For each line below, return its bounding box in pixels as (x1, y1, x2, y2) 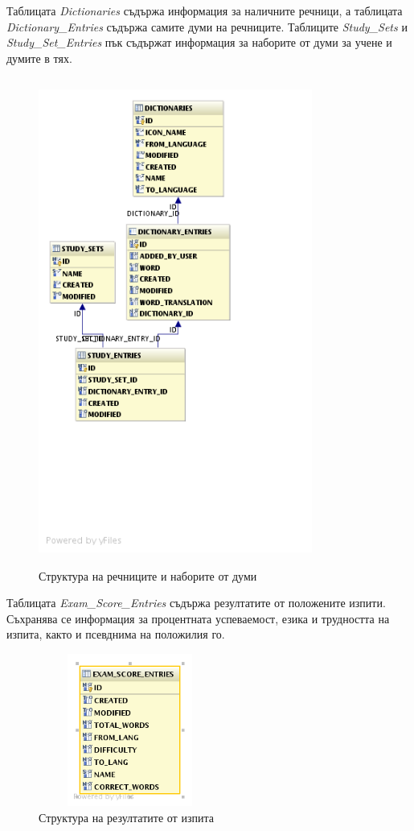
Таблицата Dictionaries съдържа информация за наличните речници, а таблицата (6, 2, 403, 19)
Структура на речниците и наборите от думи (39, 567, 257, 584)
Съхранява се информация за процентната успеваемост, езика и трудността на (6, 610, 390, 626)
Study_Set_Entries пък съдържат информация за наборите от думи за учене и (6, 34, 392, 51)
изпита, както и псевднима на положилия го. (6, 626, 225, 643)
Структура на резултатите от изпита (39, 808, 214, 825)
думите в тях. (6, 49, 72, 66)
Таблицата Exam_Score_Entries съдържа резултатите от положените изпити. (6, 594, 386, 611)
